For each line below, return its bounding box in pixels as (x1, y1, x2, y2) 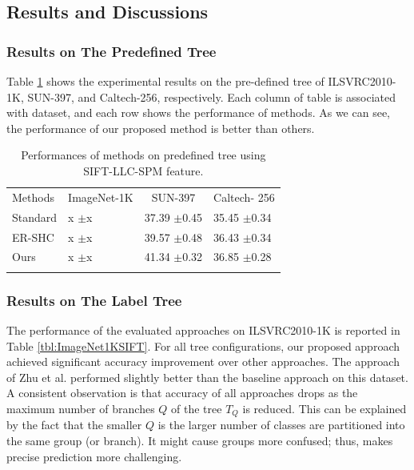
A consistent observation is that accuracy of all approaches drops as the (6, 384, 358, 401)
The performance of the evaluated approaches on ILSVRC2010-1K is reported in (6, 321, 400, 338)
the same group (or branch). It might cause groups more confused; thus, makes (6, 432, 393, 448)
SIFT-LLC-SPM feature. (83, 162, 204, 179)
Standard (12, 208, 58, 225)
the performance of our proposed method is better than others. (6, 119, 315, 136)
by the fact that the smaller (6, 416, 142, 433)
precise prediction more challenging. (6, 448, 182, 464)
